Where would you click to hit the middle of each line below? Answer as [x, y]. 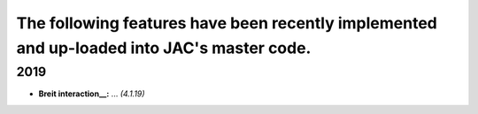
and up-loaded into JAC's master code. [164, 48]
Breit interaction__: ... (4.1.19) [92, 94]
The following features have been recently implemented [227, 23]
